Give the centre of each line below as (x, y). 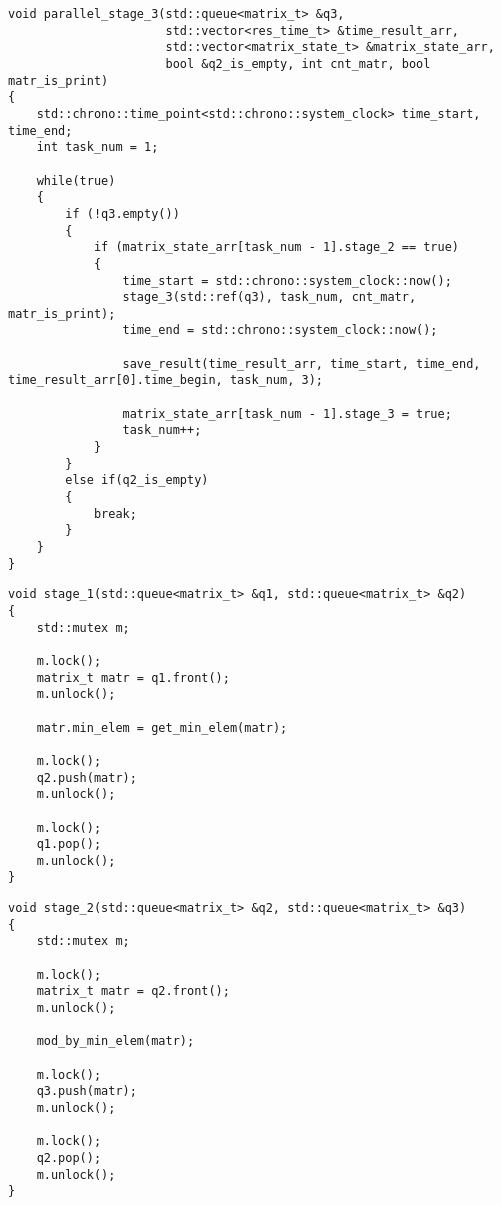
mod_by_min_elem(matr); (115, 1041)
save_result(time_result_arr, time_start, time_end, (301, 363)
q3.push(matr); (86, 1091)
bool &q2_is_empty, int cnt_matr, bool (298, 63)
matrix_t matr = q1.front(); (133, 677)
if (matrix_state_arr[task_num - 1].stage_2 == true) (276, 247)
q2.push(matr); (86, 777)
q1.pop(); (69, 844)
